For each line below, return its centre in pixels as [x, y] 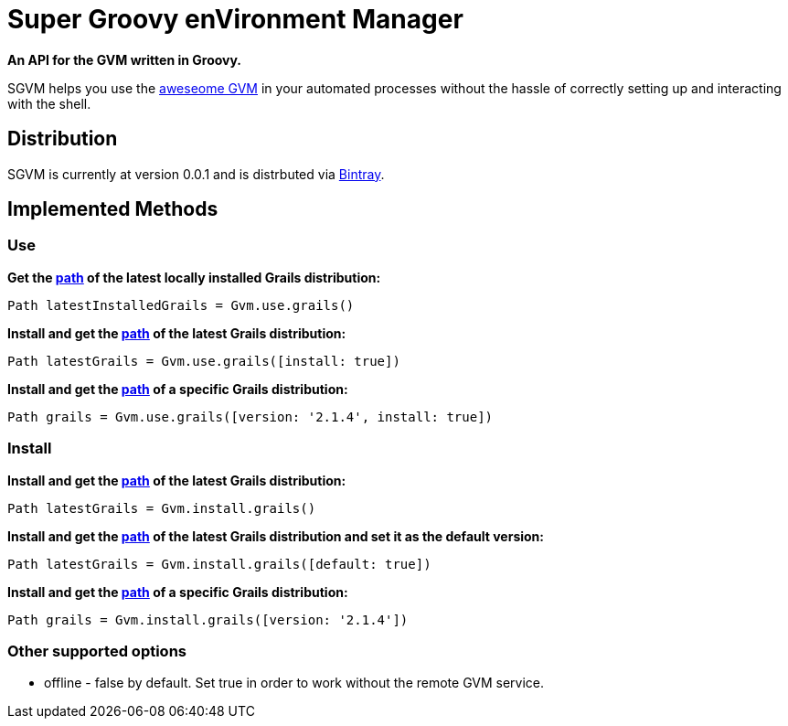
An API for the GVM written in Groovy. [125, 59]
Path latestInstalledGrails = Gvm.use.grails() [181, 305]
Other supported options [97, 651]
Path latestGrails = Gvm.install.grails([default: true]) [219, 564]
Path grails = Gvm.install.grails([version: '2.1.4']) [208, 619]
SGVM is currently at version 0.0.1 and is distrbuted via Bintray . [196, 174]
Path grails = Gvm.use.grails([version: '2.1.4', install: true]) [250, 416]
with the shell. [49, 103]
